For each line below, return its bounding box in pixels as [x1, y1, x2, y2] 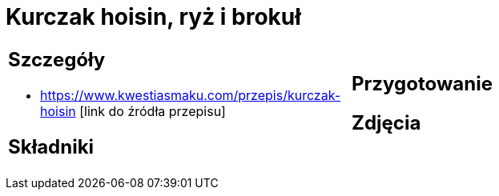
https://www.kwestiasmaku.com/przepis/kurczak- [40, 86, 341, 103]
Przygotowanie [352, 71, 493, 95]
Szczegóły [8, 47, 106, 71]
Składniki [8, 134, 95, 158]
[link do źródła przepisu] [79, 102, 226, 119]
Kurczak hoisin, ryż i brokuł [6, 3, 301, 30]
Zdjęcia [352, 110, 421, 134]
